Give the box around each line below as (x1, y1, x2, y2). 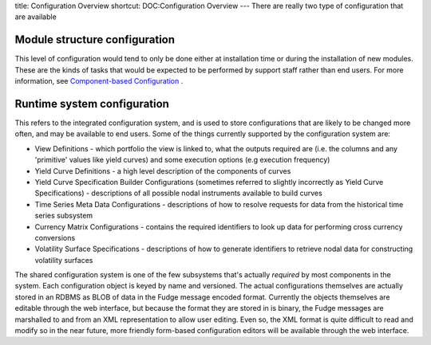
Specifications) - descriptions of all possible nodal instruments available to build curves (34, 188, 322, 198)
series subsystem (34, 211, 93, 221)
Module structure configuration (14, 33, 176, 47)
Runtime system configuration (14, 96, 169, 111)
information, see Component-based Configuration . (14, 76, 184, 86)
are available (14, 12, 57, 22)
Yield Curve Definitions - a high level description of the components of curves (34, 166, 291, 175)
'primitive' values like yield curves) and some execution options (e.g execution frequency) (34, 155, 330, 165)
